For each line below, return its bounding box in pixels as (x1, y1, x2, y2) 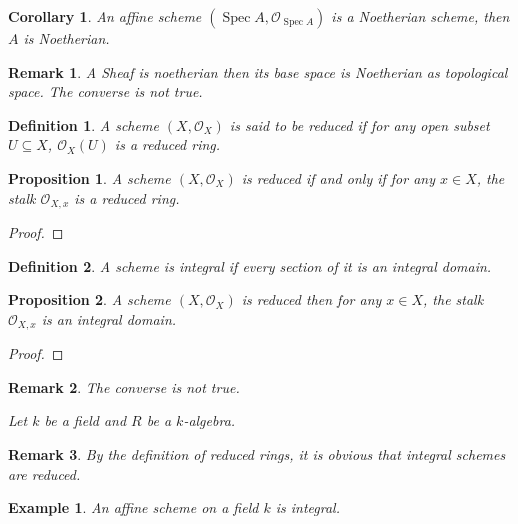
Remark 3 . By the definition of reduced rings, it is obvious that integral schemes (8, 444, 506, 465)
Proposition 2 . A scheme (8, 289, 171, 310)
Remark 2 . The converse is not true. (8, 376, 240, 397)
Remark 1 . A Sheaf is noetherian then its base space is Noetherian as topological (8, 61, 508, 82)
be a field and (44, 410, 127, 431)
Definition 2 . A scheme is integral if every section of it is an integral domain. (8, 255, 492, 276)
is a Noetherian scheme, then (331, 6, 510, 26)
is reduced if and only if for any (241, 167, 436, 188)
